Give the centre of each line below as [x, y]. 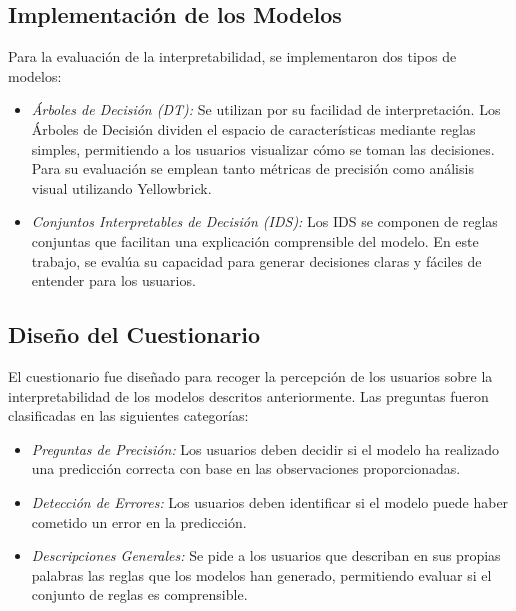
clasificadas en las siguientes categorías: [128, 415]
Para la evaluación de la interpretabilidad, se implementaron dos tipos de [232, 56]
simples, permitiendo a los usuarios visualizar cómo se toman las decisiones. [263, 148]
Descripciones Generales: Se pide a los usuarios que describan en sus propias [266, 555]
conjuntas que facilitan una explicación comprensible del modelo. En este [255, 240]
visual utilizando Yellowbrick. [121, 187]
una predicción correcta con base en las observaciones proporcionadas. [246, 468]
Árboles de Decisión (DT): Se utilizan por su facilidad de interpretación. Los [266, 109]
